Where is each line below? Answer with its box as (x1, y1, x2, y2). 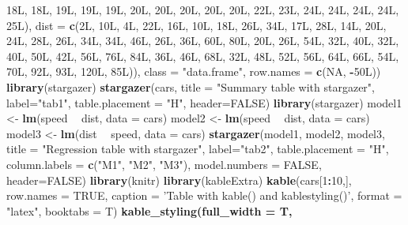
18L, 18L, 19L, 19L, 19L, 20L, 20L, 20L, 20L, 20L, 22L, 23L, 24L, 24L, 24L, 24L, (6, 2, 399, 17)
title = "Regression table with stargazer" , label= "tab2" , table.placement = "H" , (6, 141, 389, 157)
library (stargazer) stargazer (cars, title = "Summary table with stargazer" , (6, 78, 375, 95)
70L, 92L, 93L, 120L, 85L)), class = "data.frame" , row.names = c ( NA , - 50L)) (6, 63, 381, 80)
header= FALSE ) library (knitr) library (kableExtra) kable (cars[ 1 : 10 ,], (6, 171, 352, 188)
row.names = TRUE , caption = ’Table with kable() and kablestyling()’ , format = (6, 187, 402, 204)
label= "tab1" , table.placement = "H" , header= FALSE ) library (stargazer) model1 (6, 94, 402, 111)
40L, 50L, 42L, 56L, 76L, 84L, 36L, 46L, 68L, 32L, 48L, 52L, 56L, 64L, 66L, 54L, (6, 47, 399, 64)
